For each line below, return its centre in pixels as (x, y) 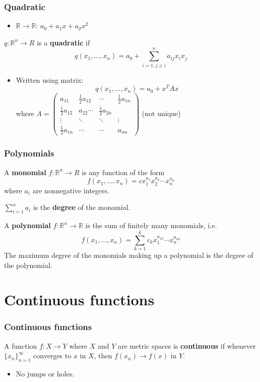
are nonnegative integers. (71, 190)
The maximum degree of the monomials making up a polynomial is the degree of (129, 255)
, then (103, 356)
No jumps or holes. (45, 374)
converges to (52, 356)
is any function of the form (123, 172)
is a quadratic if (63, 42)
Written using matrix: (50, 79)
